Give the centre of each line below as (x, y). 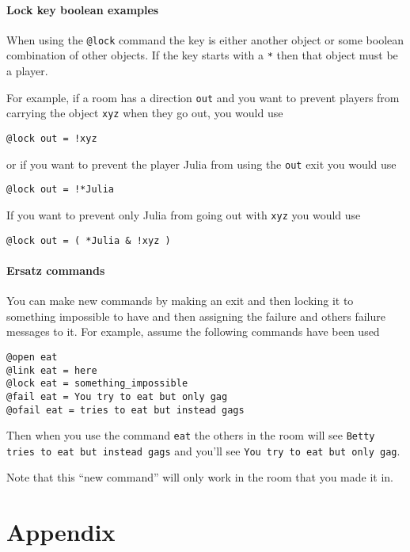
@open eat (32, 357)
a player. (27, 71)
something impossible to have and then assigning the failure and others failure (196, 316)
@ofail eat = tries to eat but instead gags (125, 410)
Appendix (61, 532)
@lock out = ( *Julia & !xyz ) (89, 240)
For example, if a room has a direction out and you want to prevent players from (203, 97)
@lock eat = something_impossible (97, 384)
